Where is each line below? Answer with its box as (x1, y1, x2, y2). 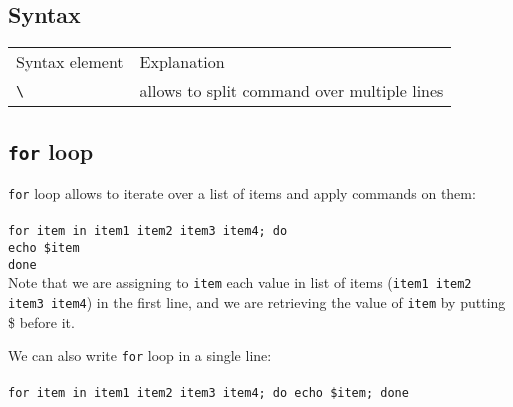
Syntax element (16, 50, 124, 74)
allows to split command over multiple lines (139, 79, 444, 103)
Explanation (139, 50, 225, 74)
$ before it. (8, 311, 75, 332)
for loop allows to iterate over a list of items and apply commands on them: (8, 182, 476, 203)
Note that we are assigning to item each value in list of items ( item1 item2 (8, 272, 472, 293)
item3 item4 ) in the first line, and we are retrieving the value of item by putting (8, 291, 506, 312)
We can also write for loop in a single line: (8, 345, 272, 366)
